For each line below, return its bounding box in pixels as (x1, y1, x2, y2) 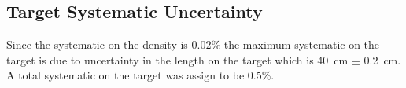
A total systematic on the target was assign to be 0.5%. (6, 67, 275, 83)
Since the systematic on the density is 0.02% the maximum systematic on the (6, 36, 380, 53)
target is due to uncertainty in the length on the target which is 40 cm (6, 51, 349, 68)
